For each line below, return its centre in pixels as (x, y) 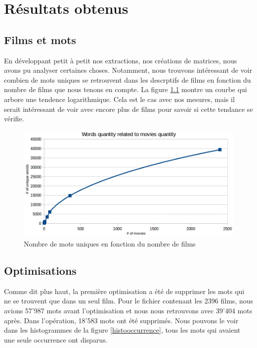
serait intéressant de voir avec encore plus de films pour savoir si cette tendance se (128, 109)
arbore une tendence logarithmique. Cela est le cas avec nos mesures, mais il (119, 99)
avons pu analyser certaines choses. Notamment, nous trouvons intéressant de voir (128, 70)
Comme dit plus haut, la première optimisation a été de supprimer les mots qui (124, 291)
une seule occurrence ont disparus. (56, 339)
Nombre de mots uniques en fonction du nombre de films (110, 244)
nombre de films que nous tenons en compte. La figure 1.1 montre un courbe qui (126, 89)
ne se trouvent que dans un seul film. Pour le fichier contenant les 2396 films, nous (128, 301)
